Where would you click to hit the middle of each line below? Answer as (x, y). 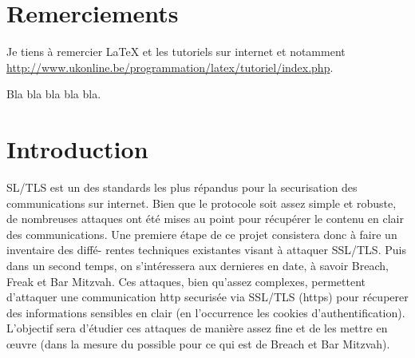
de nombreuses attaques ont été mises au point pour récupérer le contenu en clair (205, 219)
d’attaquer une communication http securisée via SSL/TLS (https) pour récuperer (207, 297)
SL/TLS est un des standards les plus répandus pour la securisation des (182, 187)
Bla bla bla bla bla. (54, 94)
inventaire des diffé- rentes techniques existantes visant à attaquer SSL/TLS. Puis (206, 250)
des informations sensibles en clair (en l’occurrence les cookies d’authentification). (206, 312)
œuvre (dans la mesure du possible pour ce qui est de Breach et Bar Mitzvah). (198, 343)
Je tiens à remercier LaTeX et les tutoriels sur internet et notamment (176, 52)
